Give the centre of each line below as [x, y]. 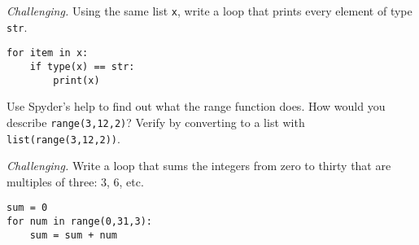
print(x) [76, 80]
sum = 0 [27, 208]
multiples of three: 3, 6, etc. [75, 181]
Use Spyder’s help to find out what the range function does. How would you [196, 106]
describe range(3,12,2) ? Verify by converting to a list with [156, 122]
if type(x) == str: [82, 66]
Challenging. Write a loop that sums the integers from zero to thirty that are [199, 166]
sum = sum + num [74, 235]
